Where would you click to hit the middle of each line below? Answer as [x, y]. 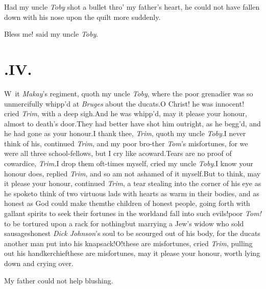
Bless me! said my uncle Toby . [51, 34]
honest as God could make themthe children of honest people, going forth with [127, 203]
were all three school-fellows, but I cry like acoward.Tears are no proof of [118, 153]
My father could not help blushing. [59, 280]
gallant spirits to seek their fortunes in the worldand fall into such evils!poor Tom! [133, 213]
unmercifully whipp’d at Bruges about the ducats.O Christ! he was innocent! [124, 103]
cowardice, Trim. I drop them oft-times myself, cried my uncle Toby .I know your [129, 163]
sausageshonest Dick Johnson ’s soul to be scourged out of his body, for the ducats [132, 233]
